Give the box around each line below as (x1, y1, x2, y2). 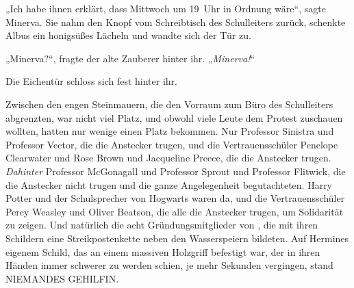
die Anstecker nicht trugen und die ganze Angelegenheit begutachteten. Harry (5, 177, 333, 192)
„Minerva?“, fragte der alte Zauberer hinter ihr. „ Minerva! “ (5, 51, 255, 65)
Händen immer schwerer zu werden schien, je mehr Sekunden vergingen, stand (5, 258, 333, 272)
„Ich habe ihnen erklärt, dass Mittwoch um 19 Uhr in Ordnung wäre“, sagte (5, 1, 326, 15)
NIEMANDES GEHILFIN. (5, 271, 119, 285)
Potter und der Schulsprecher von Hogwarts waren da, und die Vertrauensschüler (5, 191, 345, 205)
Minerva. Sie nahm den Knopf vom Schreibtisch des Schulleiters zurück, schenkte (5, 14, 346, 29)
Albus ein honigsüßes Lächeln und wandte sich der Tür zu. (5, 28, 251, 42)
